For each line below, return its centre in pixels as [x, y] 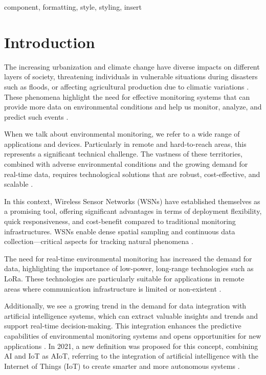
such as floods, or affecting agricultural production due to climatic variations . [127, 86]
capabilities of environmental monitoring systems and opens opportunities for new [133, 335]
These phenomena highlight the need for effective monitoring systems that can [127, 96]
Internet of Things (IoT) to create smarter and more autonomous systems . [122, 366]
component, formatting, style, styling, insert [73, 7]
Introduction [50, 42]
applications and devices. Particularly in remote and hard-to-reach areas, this [125, 144]
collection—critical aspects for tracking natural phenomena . [99, 241]
